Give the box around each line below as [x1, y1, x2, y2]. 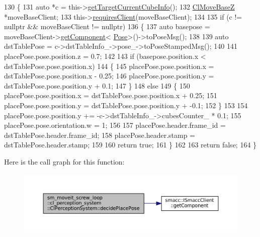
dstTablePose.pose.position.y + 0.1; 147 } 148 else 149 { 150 [4, 80, 190, 91]
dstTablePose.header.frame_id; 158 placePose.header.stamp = [4, 129, 195, 140]
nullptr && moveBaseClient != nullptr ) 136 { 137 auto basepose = [4, 21, 210, 32]
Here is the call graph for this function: [4, 156, 125, 167]
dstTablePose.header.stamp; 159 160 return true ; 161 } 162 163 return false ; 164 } [4, 139, 257, 150]
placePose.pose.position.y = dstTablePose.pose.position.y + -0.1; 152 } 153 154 [4, 100, 248, 110]
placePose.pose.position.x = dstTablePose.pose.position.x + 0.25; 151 [4, 90, 217, 101]
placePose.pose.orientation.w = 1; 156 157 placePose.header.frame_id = [4, 120, 226, 130]
